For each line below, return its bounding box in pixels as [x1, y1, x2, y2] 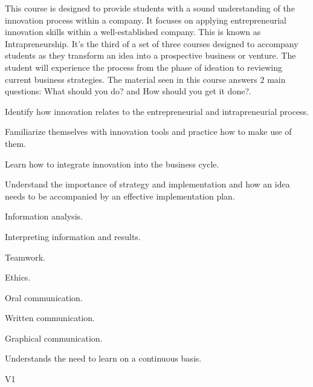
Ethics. [5, 271, 31, 284]
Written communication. [5, 311, 95, 324]
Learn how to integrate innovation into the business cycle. [5, 157, 219, 170]
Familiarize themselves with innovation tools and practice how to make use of [5, 125, 292, 138]
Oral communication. [5, 291, 83, 304]
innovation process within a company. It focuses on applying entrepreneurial [5, 13, 287, 26]
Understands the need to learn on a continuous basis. [5, 352, 202, 365]
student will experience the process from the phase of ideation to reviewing [5, 60, 282, 73]
